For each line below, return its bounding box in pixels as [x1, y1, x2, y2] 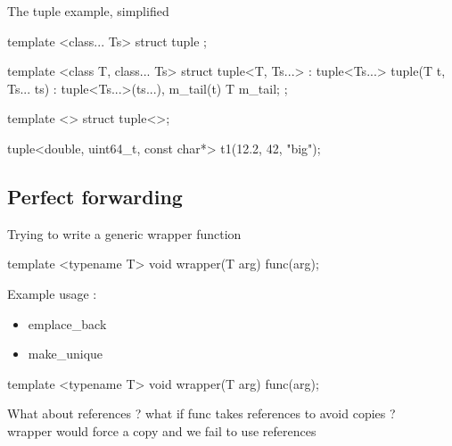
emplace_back [28, 314, 107, 333]
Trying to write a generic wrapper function [7, 224, 242, 243]
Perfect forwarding [7, 182, 183, 210]
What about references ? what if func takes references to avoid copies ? [7, 404, 396, 423]
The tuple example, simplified [7, 2, 169, 20]
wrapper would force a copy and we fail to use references [7, 421, 316, 440]
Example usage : [7, 284, 97, 302]
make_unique [28, 344, 103, 363]
